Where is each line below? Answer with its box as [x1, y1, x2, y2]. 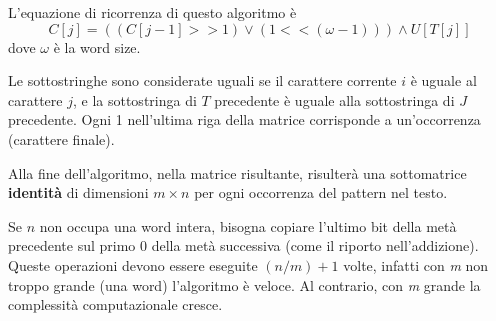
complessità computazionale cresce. [8, 294, 223, 315]
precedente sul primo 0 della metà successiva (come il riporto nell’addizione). [8, 235, 479, 256]
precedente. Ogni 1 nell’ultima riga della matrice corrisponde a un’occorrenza [8, 109, 481, 130]
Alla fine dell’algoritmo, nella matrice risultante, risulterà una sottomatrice [8, 162, 467, 183]
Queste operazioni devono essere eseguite [8, 254, 258, 275]
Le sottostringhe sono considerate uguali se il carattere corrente [8, 70, 397, 91]
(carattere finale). [8, 128, 115, 149]
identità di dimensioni [8, 182, 149, 203]
